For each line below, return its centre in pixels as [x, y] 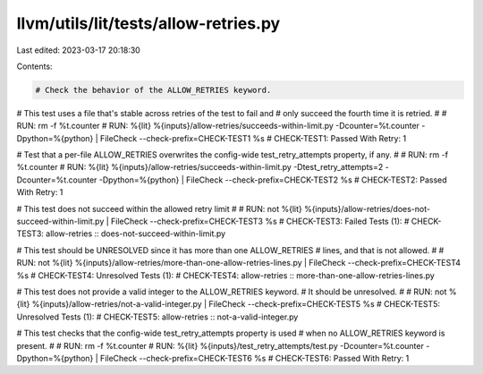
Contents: [34, 66]
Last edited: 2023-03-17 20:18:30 [78, 50]
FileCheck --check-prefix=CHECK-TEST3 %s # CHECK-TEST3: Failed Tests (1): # [260, 221]
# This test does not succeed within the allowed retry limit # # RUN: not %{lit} [160, 208]
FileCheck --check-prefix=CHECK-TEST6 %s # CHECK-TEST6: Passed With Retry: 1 [254, 358]
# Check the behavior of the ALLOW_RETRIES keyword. [153, 90]
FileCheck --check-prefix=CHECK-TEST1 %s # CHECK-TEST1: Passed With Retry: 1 [253, 138]
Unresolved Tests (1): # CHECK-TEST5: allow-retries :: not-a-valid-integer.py [157, 317]
